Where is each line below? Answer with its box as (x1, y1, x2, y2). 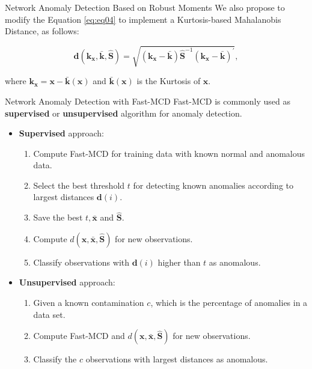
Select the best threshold (33, 178, 125, 191)
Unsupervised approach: (19, 276, 115, 288)
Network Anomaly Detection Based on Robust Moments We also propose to (5, 1, 285, 13)
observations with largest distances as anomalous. (85, 353, 268, 365)
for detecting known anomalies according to (133, 178, 294, 191)
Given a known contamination (33, 296, 144, 309)
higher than (158, 255, 201, 268)
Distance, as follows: (5, 25, 79, 37)
